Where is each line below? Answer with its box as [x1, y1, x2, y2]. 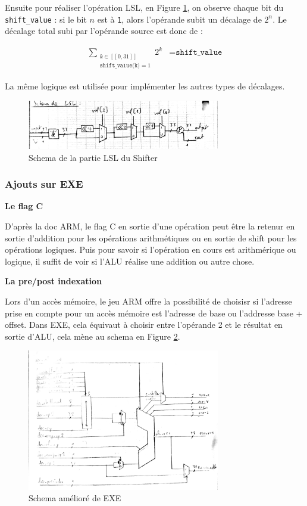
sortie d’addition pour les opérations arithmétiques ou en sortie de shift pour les [5, 231, 297, 244]
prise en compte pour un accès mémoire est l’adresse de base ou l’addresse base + [5, 306, 303, 319]
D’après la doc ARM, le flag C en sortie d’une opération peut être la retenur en [5, 219, 295, 232]
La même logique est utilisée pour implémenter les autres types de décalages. [5, 80, 285, 92]
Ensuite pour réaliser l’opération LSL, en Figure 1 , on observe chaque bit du [5, 1, 284, 13]
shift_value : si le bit [5, 13, 87, 25]
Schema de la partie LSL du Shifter [29, 151, 158, 163]
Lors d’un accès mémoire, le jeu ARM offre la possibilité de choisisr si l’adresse [5, 294, 292, 307]
